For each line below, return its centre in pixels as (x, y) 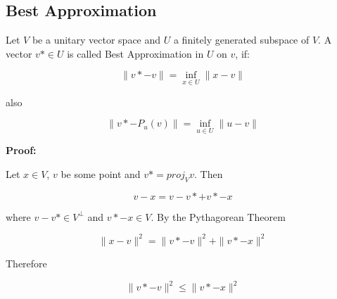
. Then (209, 174)
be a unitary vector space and (96, 40)
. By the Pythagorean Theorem (218, 216)
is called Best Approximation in (135, 53)
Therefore (26, 263)
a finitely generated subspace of (241, 40)
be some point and (101, 174)
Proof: (21, 150)
